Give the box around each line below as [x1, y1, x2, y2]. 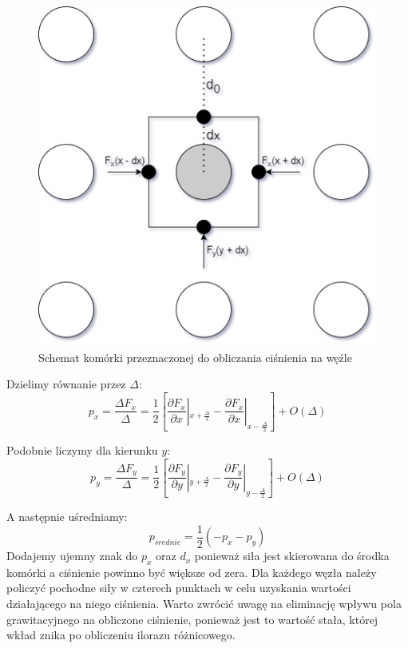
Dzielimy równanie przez [6, 376, 126, 392]
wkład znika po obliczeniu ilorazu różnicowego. [6, 626, 236, 643]
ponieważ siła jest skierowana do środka [194, 547, 390, 564]
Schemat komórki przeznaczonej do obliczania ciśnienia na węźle [38, 348, 352, 365]
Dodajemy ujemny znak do [6, 547, 138, 564]
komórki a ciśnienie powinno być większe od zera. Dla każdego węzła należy [6, 563, 377, 580]
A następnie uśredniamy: [6, 508, 128, 525]
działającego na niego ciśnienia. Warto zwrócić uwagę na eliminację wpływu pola [6, 595, 402, 612]
